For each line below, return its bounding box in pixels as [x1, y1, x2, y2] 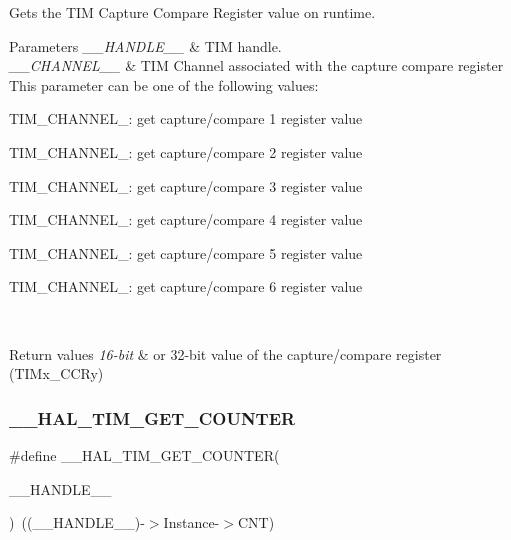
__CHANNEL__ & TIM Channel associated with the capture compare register [9, 55, 504, 76]
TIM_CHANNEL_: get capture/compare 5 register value [9, 242, 363, 263]
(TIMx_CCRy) [9, 363, 104, 384]
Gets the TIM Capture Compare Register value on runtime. [9, 2, 376, 22]
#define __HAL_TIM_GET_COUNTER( [9, 444, 280, 465]
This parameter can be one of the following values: [9, 74, 319, 95]
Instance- [163, 512, 220, 533]
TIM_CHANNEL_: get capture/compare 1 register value [9, 108, 363, 129]
